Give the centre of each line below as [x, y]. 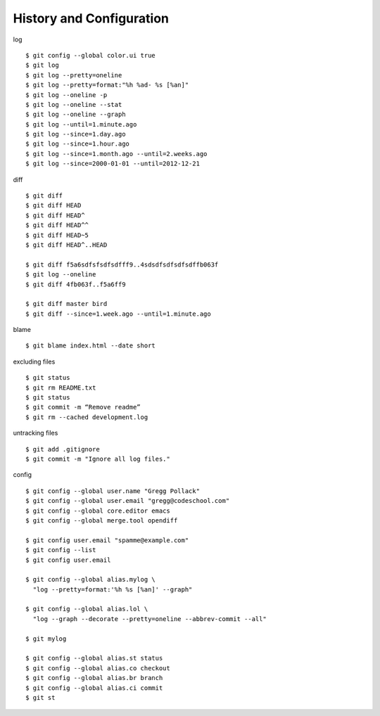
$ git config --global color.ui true [91, 55]
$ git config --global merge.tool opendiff [102, 520]
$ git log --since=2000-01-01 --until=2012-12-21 [113, 164]
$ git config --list [61, 550]
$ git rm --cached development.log [87, 417]
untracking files [36, 433]
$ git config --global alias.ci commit [94, 688]
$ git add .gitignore [63, 449]
